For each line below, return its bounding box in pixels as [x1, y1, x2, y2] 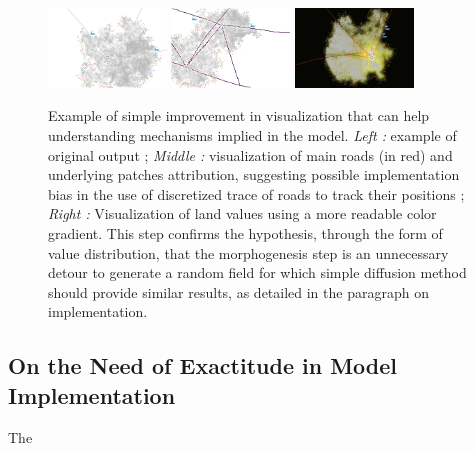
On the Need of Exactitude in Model [8, 350, 398, 381]
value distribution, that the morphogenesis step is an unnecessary [48, 242, 449, 263]
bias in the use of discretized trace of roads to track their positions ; [48, 183, 465, 204]
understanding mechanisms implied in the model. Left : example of [48, 125, 457, 146]
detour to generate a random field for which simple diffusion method [48, 262, 467, 283]
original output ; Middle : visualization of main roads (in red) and [48, 144, 453, 165]
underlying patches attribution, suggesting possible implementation [48, 164, 460, 185]
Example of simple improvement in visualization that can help [48, 105, 430, 126]
